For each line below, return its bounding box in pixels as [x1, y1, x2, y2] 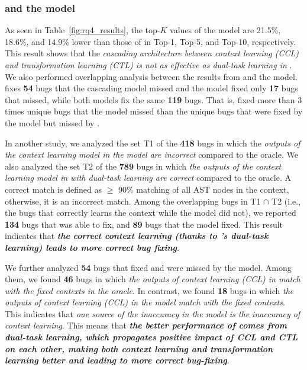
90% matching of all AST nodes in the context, [118, 183, 289, 195]
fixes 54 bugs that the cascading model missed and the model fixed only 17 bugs [5, 82, 298, 94]
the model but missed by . [5, 116, 99, 129]
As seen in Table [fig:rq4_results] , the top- [5, 24, 160, 36]
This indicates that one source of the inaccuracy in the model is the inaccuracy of [5, 307, 300, 320]
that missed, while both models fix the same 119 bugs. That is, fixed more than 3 [5, 93, 302, 106]
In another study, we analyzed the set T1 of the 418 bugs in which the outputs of [5, 136, 300, 149]
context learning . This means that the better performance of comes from [5, 319, 287, 331]
